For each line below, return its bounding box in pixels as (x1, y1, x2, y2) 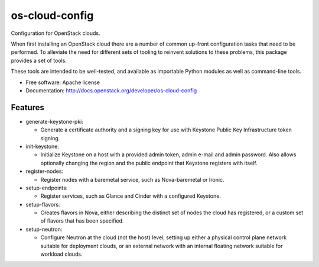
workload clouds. (40, 250, 83, 258)
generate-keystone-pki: (25, 118, 84, 125)
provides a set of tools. (11, 57, 67, 64)
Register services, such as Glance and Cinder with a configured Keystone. (40, 192, 222, 200)
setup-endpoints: (25, 184, 68, 191)
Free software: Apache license (25, 79, 100, 86)
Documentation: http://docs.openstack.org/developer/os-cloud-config (25, 86, 197, 94)
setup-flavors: (25, 201, 60, 208)
